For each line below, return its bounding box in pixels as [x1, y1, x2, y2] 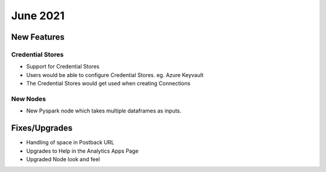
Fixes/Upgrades [11, 123, 73, 134]
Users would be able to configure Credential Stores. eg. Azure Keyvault [26, 71, 204, 78]
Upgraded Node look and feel [26, 155, 100, 162]
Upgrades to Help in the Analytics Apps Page [26, 147, 139, 155]
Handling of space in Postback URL [26, 139, 115, 146]
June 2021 [11, 9, 65, 22]
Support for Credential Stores [26, 63, 100, 70]
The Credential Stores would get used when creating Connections [26, 80, 191, 87]
